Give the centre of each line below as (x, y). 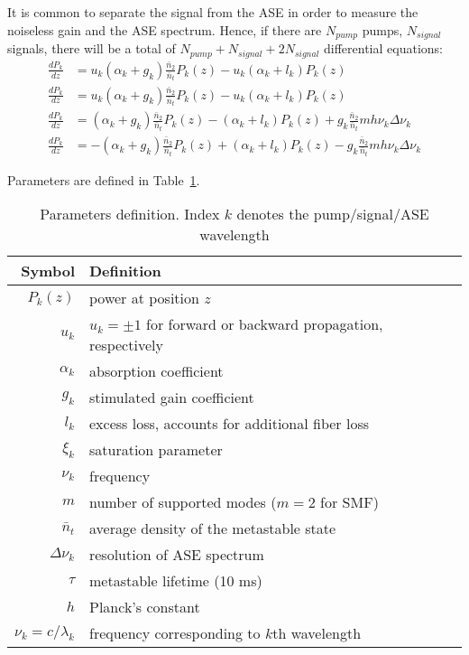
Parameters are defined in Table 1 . (104, 179)
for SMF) (349, 502)
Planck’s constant (144, 607)
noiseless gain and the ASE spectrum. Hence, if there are (165, 29)
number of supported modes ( (183, 502)
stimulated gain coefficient (171, 398)
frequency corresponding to (175, 633)
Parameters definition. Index (130, 214)
